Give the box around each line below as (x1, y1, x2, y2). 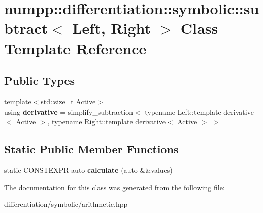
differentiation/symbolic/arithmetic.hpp (4, 199, 128, 209)
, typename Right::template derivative (47, 116, 166, 127)
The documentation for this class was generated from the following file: (4, 182, 225, 192)
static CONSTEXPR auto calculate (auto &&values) (4, 164, 173, 175)
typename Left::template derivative (145, 106, 254, 117)
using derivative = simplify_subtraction (4, 106, 134, 117)
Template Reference (4, 38, 147, 58)
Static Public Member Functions (4, 141, 179, 157)
